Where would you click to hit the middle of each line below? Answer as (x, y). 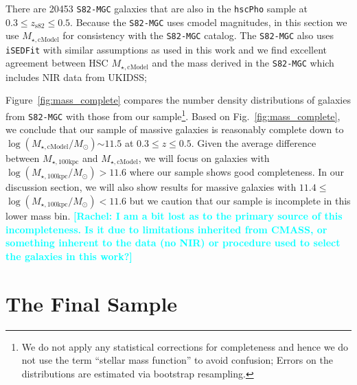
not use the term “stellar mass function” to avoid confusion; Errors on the (177, 360)
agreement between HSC (57, 63)
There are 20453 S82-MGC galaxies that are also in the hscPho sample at (157, 8)
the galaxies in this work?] (69, 256)
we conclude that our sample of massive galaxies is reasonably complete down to (175, 129)
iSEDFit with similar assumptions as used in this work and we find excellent (166, 49)
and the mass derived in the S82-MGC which (243, 63)
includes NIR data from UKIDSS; (76, 77)
